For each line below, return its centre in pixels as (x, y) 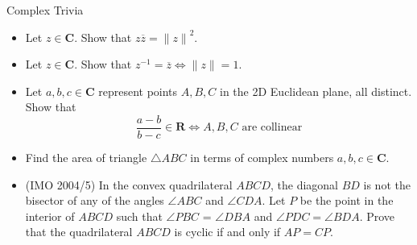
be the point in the (347, 200)
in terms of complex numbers (262, 158)
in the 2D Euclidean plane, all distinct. (316, 91)
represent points (138, 91)
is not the (387, 184)
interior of (50, 216)
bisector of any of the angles (95, 200)
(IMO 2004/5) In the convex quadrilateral (129, 184)
